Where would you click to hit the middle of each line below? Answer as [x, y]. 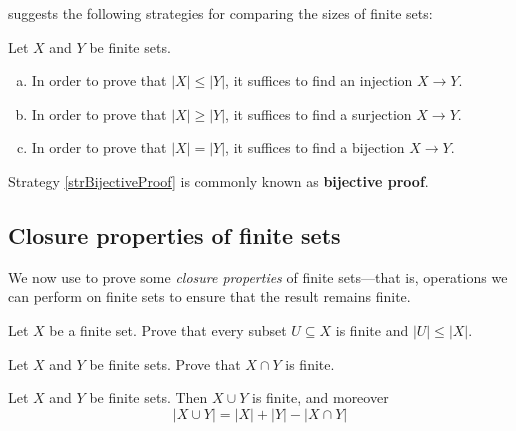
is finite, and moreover [320, 397]
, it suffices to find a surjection [318, 113]
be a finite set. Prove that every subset [168, 329]
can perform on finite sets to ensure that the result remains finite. [209, 296]
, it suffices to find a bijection [315, 147]
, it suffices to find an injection [319, 80]
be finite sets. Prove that [165, 363]
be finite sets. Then [148, 397]
